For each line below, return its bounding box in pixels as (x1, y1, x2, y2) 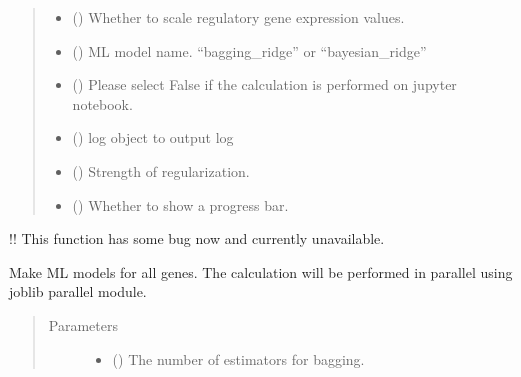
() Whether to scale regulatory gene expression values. (72, 7, 405, 27)
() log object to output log (72, 127, 234, 148)
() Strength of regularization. (72, 160, 250, 181)
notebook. (72, 93, 133, 114)
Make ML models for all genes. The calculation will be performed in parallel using (9, 261, 513, 282)
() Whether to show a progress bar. (72, 194, 289, 215)
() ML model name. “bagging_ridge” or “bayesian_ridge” (72, 40, 427, 61)
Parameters (48, 314, 118, 335)
